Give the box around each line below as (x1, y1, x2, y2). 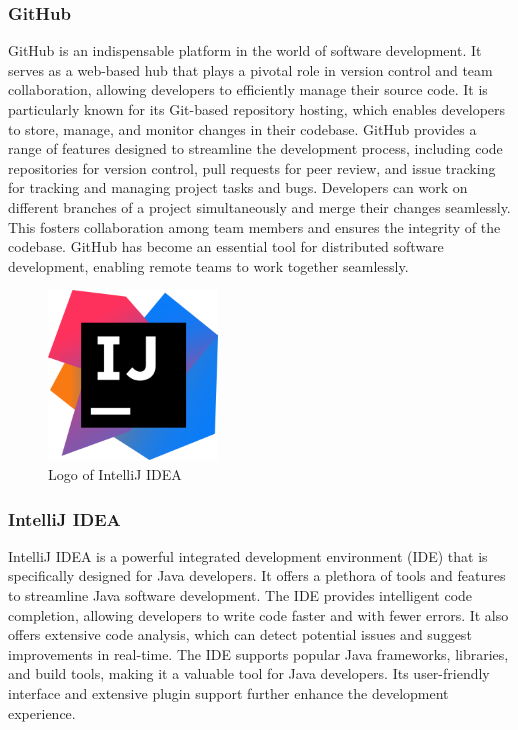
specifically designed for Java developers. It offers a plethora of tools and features (8, 565, 506, 586)
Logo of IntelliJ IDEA (48, 464, 182, 485)
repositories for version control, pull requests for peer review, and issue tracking (8, 157, 496, 178)
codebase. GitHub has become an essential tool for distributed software (8, 236, 444, 257)
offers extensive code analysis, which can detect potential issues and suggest (8, 624, 472, 645)
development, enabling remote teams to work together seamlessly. (8, 255, 409, 276)
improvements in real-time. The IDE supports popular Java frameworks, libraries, (8, 643, 509, 664)
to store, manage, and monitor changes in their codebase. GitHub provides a (8, 118, 477, 139)
